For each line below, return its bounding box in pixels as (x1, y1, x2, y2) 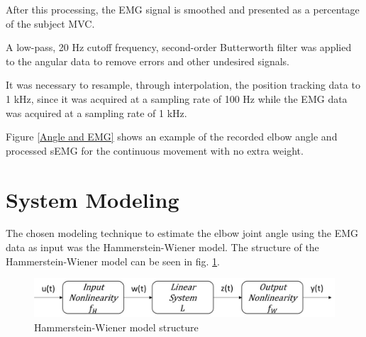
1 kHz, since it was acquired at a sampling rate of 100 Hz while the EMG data (6, 91, 348, 106)
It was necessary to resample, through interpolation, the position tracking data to (6, 77, 360, 92)
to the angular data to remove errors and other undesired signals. (6, 53, 289, 68)
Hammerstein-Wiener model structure (34, 319, 199, 334)
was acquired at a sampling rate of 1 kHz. (6, 105, 187, 120)
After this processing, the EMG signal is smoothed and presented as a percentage (6, 2, 360, 16)
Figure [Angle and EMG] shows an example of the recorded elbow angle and (6, 129, 338, 144)
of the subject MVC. (6, 16, 95, 31)
